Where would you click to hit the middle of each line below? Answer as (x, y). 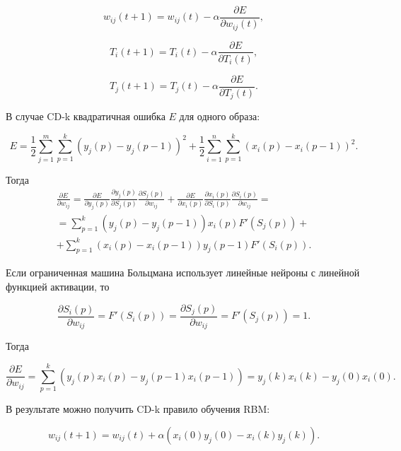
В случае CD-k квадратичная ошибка (86, 116)
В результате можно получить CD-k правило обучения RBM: (138, 409)
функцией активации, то (58, 286)
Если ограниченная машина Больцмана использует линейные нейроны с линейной (183, 273)
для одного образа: (220, 116)
